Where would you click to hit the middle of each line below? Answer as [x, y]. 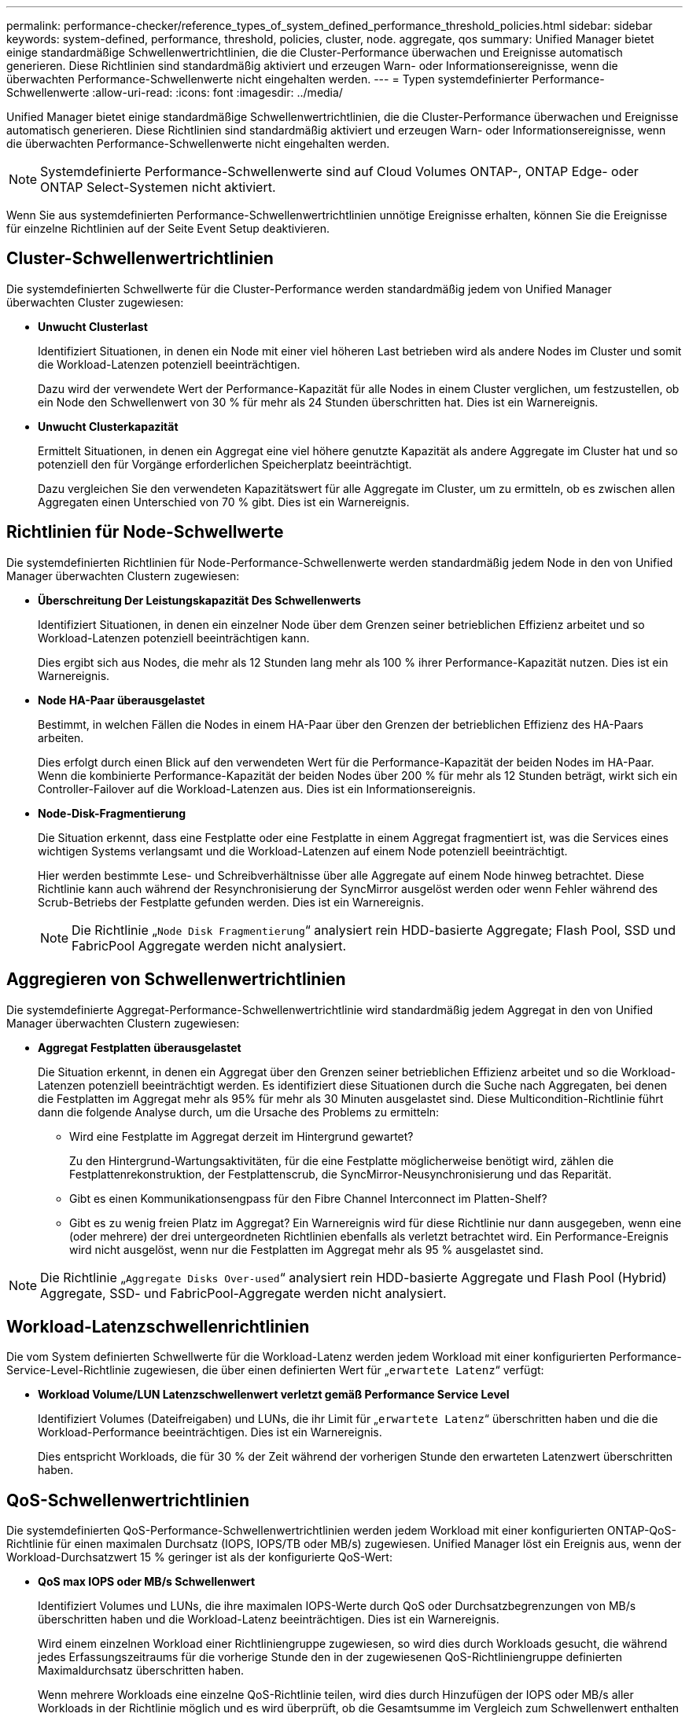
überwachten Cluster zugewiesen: [95, 302]
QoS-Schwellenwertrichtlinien [128, 1500]
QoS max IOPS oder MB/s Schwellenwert [147, 1582]
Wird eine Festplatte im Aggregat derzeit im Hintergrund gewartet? [241, 1136]
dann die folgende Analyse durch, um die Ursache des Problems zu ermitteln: [239, 1112]
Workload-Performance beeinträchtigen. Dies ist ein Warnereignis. [210, 1432]
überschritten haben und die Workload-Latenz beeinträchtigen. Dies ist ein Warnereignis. [269, 1620]
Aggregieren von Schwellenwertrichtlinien [176, 980]
